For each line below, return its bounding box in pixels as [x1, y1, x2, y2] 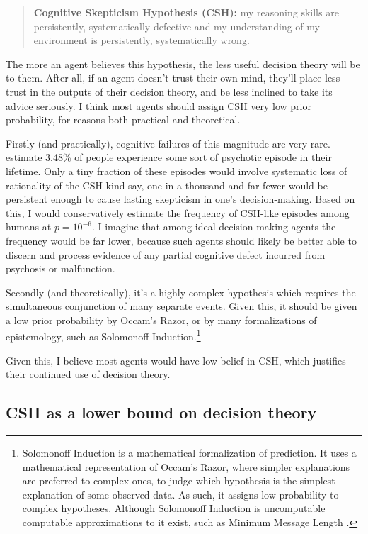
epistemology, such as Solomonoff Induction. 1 [6, 327, 201, 344]
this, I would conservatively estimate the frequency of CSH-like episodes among [6, 205, 350, 220]
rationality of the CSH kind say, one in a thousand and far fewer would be [6, 177, 328, 192]
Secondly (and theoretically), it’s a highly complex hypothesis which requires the [6, 284, 356, 299]
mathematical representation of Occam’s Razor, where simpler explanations [22, 459, 350, 474]
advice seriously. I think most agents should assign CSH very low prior [6, 98, 311, 113]
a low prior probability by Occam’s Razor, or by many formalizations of [6, 312, 317, 327]
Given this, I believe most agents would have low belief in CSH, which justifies [6, 352, 346, 367]
